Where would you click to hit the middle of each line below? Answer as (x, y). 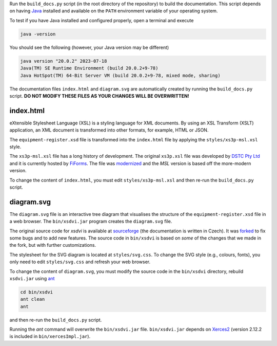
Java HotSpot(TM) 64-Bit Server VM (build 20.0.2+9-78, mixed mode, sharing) (120, 75)
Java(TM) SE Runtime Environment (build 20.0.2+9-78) (89, 68)
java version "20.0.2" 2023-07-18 (64, 61)
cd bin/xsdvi (37, 292)
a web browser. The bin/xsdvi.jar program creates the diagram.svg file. (91, 222)
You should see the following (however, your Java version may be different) (89, 47)
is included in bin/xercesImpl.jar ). (50, 336)
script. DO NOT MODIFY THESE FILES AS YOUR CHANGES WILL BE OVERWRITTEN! (99, 96)
